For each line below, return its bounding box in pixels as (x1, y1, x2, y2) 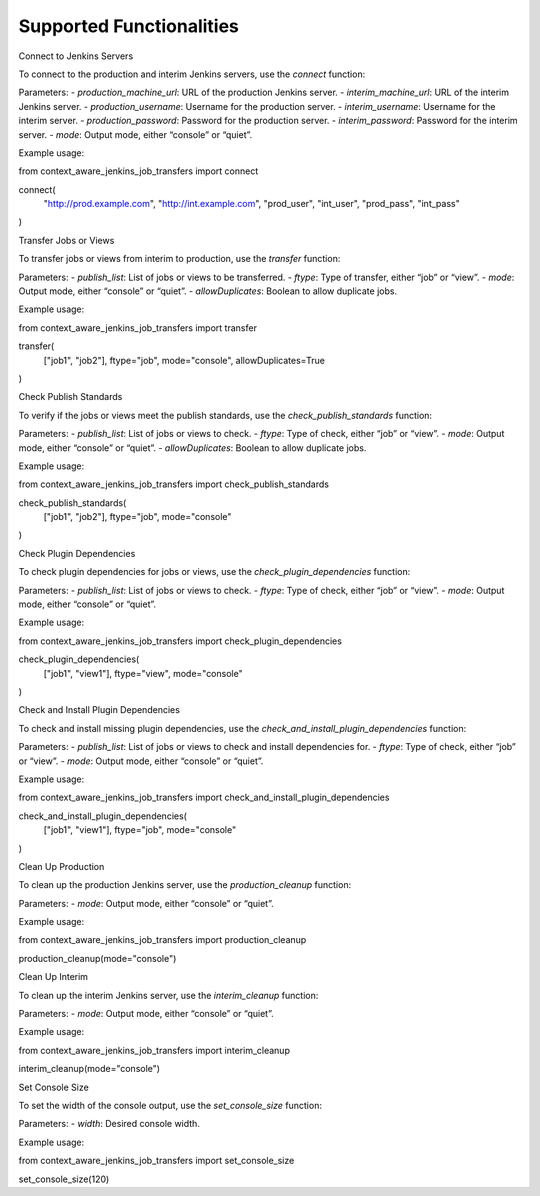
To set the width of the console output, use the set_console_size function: (18, 1099, 322, 1111)
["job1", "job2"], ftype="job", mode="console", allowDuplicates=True (43, 354, 325, 366)
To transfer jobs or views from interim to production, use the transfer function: (18, 253, 341, 265)
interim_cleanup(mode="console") (18, 1063, 160, 1075)
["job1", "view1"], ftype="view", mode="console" (43, 667, 244, 679)
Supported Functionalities (18, 15, 240, 37)
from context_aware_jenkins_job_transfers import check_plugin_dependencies (18, 635, 342, 647)
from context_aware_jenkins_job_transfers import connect (18, 165, 259, 177)
